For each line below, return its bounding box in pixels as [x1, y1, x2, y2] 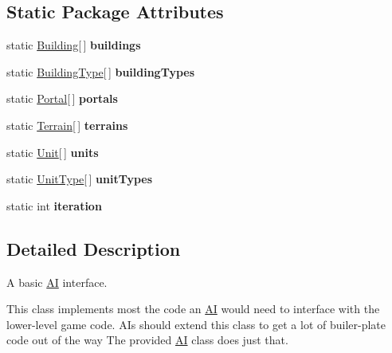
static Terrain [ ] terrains [6, 116, 128, 133]
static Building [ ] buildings [6, 37, 141, 53]
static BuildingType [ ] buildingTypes [6, 63, 195, 80]
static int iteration [6, 197, 102, 214]
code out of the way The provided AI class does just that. [6, 331, 288, 348]
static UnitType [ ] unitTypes [6, 171, 153, 187]
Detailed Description [6, 236, 181, 261]
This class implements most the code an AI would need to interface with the [6, 300, 380, 317]
